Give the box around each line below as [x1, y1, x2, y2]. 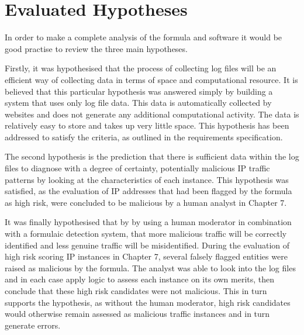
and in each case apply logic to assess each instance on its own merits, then [5, 273, 275, 285]
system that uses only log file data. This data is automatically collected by [5, 96, 272, 109]
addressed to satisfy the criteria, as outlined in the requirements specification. [5, 130, 283, 143]
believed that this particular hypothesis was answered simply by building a [5, 85, 273, 97]
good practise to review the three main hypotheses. [5, 42, 188, 54]
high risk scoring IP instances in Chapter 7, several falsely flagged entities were [5, 250, 288, 263]
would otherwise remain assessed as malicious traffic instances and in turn [5, 308, 270, 320]
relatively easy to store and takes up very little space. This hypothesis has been [5, 119, 289, 132]
